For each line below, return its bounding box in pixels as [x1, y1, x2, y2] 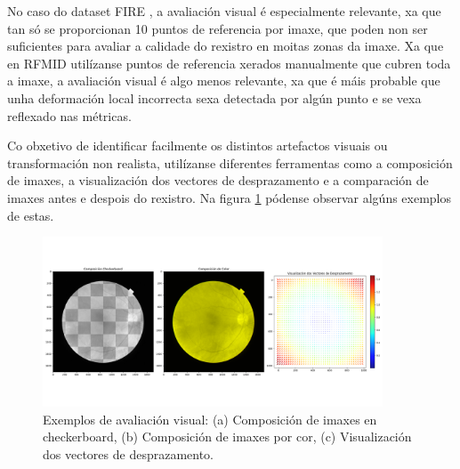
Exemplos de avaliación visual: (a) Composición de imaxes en [43, 409, 377, 428]
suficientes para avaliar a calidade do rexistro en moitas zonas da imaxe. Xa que [7, 36, 444, 55]
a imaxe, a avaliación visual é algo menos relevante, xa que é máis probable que [7, 71, 440, 90]
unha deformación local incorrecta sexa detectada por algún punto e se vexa [7, 88, 422, 107]
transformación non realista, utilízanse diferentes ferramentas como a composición [7, 153, 453, 172]
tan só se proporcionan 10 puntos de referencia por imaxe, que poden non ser [7, 19, 428, 37]
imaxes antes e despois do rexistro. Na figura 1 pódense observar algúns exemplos [7, 188, 452, 206]
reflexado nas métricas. [7, 106, 132, 125]
